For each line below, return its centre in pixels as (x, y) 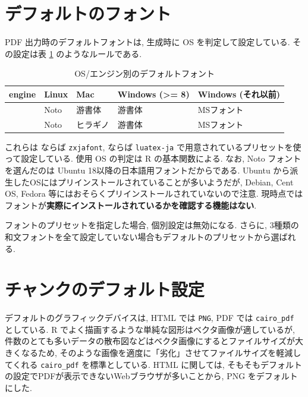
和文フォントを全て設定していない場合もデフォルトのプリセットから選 (142, 236)
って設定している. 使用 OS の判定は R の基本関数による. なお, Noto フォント (153, 158)
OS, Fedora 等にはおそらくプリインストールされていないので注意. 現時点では (154, 193)
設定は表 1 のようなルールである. (77, 53)
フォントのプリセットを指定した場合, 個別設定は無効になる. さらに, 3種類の (152, 225)
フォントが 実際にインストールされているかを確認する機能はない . (131, 205)
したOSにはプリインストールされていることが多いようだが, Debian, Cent (153, 182)
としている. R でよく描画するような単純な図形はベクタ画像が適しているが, (150, 329)
